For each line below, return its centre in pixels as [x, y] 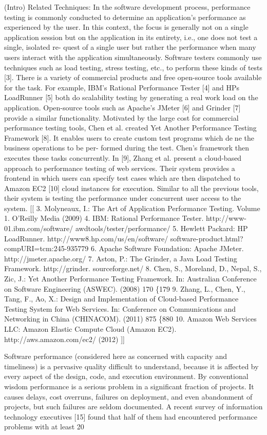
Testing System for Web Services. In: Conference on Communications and [120, 308]
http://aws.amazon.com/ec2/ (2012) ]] [64, 339]
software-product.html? [207, 238]
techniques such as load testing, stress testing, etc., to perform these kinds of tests [133, 67]
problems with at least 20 [44, 427]
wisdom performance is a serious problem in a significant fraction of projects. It [129, 386]
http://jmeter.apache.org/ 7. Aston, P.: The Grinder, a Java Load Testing [121, 258]
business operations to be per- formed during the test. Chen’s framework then [127, 148]
